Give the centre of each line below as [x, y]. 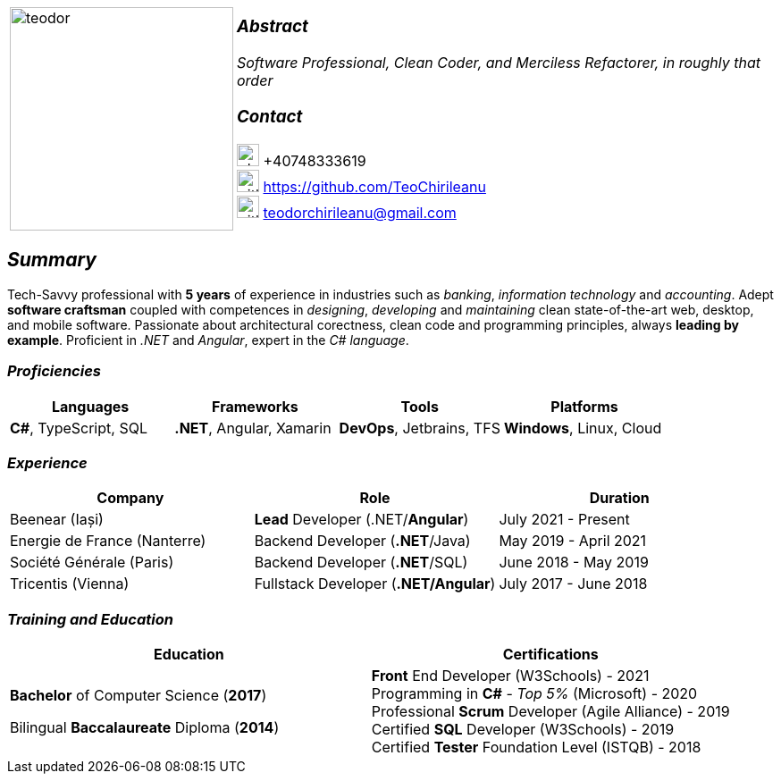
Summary [52, 260]
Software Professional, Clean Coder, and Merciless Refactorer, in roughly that [499, 63]
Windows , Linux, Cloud [583, 428]
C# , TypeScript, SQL [79, 428]
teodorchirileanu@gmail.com [360, 212]
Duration [619, 498]
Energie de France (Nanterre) [108, 541]
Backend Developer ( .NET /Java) [362, 541]
